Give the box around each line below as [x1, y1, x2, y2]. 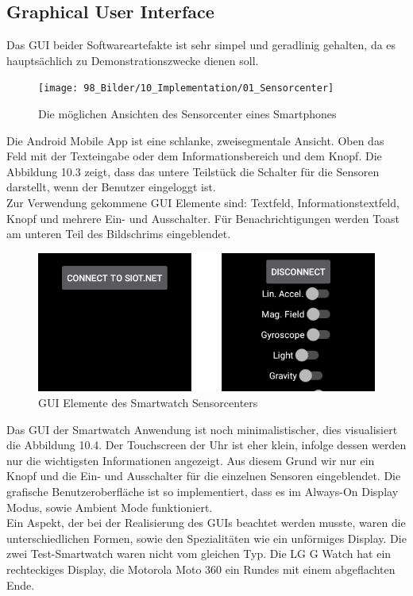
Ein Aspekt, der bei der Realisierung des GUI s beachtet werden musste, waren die [6, 514, 406, 531]
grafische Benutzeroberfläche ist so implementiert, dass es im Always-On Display [6, 483, 399, 500]
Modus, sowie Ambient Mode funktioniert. [6, 498, 213, 515]
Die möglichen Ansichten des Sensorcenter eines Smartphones [38, 106, 337, 122]
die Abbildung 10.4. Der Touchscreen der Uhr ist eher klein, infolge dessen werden [6, 436, 407, 453]
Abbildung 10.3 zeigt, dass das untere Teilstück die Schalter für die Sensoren [6, 163, 380, 179]
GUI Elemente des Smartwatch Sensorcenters [38, 394, 258, 411]
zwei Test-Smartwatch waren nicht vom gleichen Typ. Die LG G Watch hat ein [6, 545, 392, 562]
